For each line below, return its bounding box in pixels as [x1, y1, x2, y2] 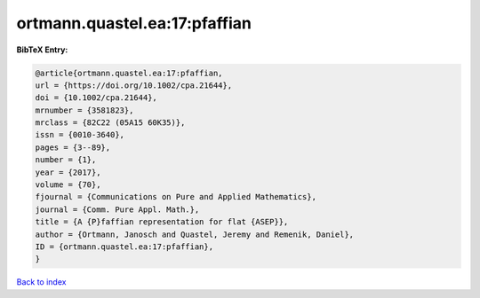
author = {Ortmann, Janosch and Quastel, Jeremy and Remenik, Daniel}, [35, 229, 355, 239]
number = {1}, [35, 155, 97, 165]
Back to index [16, 277, 67, 287]
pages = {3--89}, [35, 142, 111, 153]
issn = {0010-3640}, [35, 129, 124, 140]
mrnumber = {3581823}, [35, 105, 134, 115]
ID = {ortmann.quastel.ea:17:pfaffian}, [35, 242, 213, 252]
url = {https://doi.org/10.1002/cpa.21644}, [35, 80, 233, 90]
